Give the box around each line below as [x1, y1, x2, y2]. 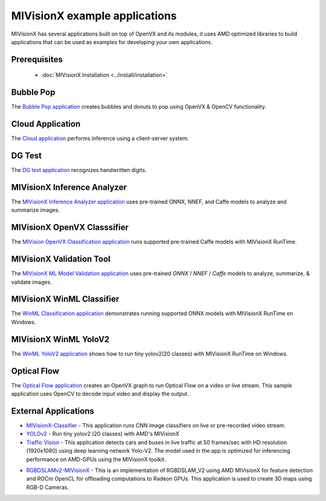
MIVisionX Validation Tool [11, 254, 111, 264]
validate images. [11, 278, 53, 286]
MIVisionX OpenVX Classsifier [11, 222, 129, 232]
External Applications [11, 406, 95, 416]
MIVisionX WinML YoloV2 [11, 334, 110, 344]
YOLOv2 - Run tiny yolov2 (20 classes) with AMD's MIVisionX [26, 430, 179, 438]
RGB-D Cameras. [26, 483, 69, 491]
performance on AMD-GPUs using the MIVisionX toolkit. [26, 456, 166, 463]
